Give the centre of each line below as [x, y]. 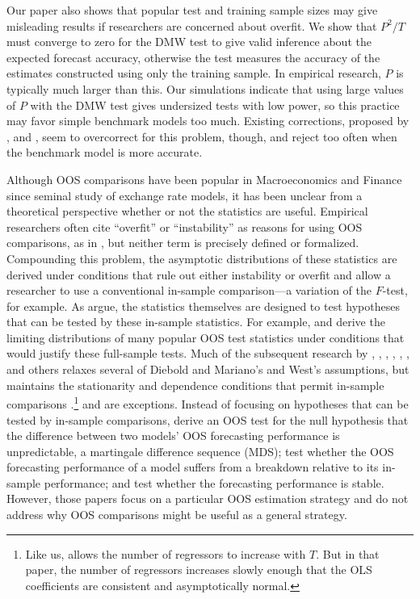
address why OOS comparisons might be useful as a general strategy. [177, 515]
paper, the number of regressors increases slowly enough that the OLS [199, 570]
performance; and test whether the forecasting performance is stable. [214, 482]
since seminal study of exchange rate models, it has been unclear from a [185, 195]
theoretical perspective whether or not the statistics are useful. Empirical [187, 211]
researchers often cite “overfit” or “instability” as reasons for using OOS [185, 226]
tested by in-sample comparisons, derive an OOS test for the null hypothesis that [208, 419]
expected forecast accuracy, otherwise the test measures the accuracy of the [193, 57]
